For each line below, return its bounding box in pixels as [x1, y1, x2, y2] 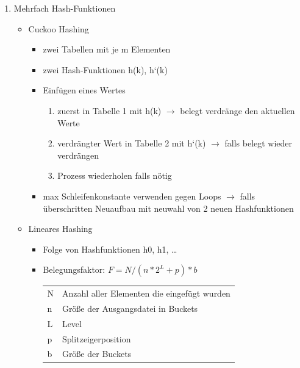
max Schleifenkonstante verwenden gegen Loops [43, 189, 221, 202]
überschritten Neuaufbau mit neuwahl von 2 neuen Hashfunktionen [43, 201, 294, 214]
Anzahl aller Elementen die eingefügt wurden [62, 287, 230, 300]
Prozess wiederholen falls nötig [57, 169, 172, 182]
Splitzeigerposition [62, 332, 131, 345]
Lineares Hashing [28, 222, 93, 235]
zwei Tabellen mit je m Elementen [43, 43, 171, 56]
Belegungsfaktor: [43, 263, 105, 276]
